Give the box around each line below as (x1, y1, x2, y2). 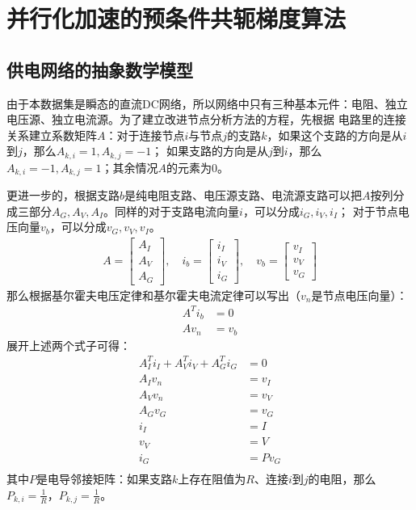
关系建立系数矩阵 (6, 126, 97, 143)
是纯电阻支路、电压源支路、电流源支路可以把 (124, 187, 363, 204)
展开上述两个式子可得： (6, 336, 131, 353)
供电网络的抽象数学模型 (6, 57, 193, 82)
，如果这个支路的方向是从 (267, 126, 403, 143)
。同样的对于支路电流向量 (103, 202, 240, 219)
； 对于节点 (337, 202, 398, 219)
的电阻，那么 (308, 470, 376, 487)
